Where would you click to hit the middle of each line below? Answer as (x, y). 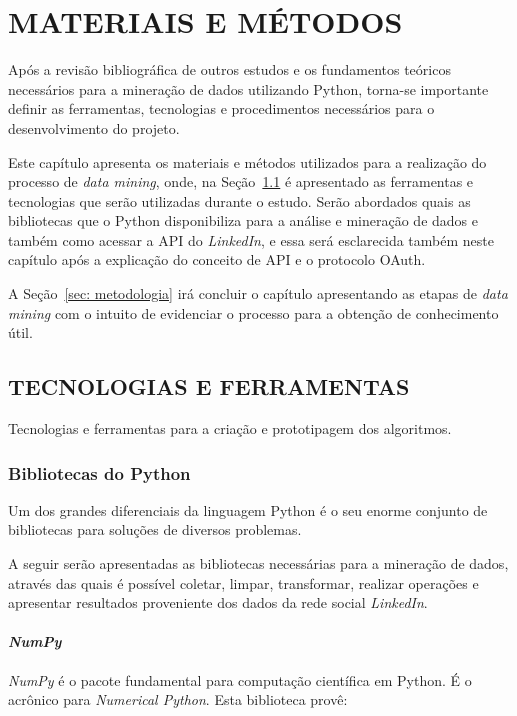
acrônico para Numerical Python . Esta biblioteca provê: (178, 699)
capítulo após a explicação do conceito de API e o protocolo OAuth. (217, 259)
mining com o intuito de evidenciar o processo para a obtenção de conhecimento (253, 312)
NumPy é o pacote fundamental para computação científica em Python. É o (240, 679)
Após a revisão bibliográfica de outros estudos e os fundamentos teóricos (229, 69)
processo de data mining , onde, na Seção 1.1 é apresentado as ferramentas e (241, 181)
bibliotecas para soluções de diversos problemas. (155, 529)
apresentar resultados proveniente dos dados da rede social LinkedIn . (218, 602)
